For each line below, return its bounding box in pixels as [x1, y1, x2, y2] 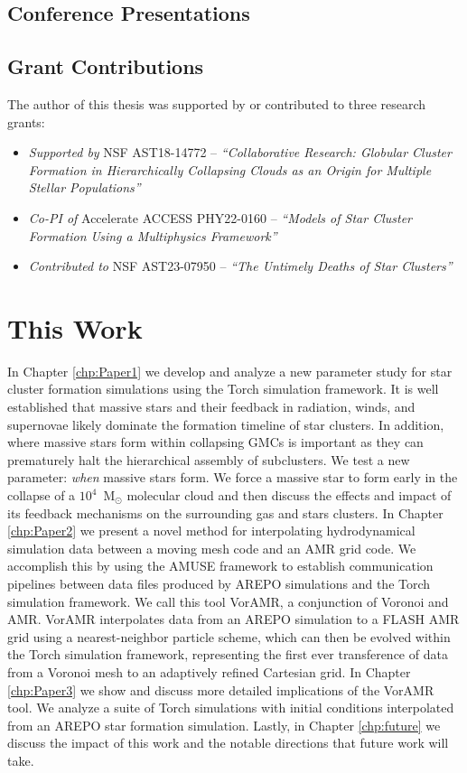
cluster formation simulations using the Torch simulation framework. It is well [7, 379, 439, 398]
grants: [7, 112, 45, 131]
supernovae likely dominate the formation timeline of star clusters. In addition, [7, 414, 444, 433]
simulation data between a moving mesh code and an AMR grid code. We [7, 538, 416, 557]
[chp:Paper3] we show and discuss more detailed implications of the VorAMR [7, 680, 434, 699]
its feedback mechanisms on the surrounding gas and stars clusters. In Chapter [7, 503, 444, 522]
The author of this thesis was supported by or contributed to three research [7, 94, 426, 113]
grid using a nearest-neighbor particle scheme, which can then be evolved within [7, 627, 451, 646]
